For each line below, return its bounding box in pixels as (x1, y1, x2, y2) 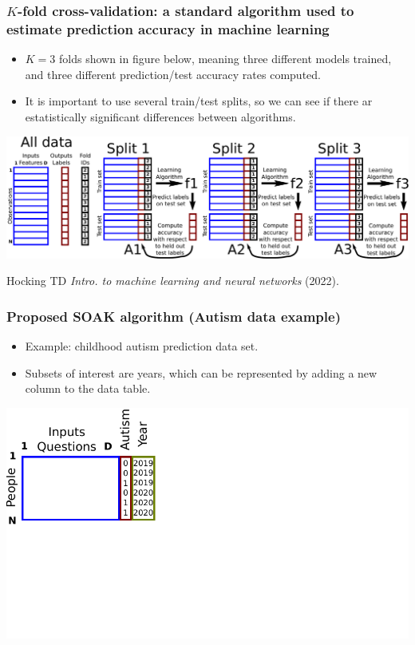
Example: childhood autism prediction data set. (25, 337, 259, 354)
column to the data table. (25, 380, 151, 397)
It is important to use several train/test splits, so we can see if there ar (25, 93, 373, 109)
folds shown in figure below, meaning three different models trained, (59, 50, 392, 67)
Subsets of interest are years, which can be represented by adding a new (25, 364, 377, 381)
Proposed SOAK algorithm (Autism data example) (6, 306, 341, 326)
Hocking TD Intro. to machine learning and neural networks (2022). (6, 272, 339, 289)
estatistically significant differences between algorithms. (25, 108, 296, 125)
